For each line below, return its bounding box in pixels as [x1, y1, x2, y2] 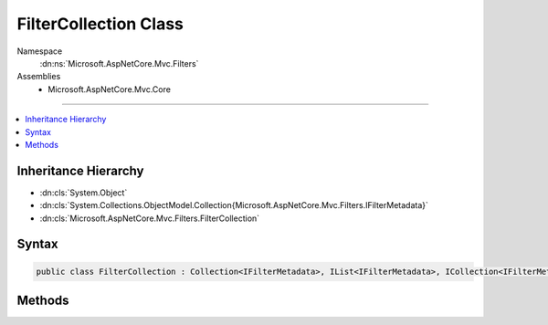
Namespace [16, 46, 63, 57]
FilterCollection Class [16, 14, 184, 34]
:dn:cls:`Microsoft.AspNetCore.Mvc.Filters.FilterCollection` [39, 213, 260, 224]
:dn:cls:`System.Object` [39, 187, 128, 198]
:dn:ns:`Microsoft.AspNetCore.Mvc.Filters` [39, 58, 199, 68]
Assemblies [16, 71, 61, 82]
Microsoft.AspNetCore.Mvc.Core [47, 83, 171, 95]
